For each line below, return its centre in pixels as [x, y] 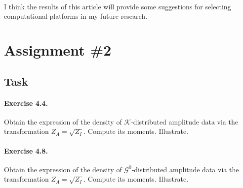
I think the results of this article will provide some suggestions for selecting [118, 6]
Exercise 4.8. [26, 150]
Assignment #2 [58, 49]
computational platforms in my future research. [76, 16]
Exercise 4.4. [26, 103]
